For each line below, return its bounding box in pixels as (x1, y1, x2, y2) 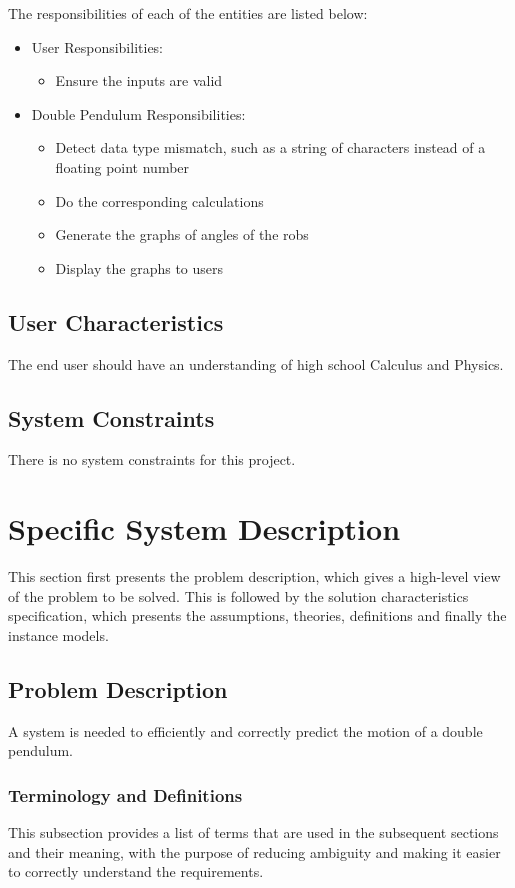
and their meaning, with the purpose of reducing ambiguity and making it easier (8, 841, 501, 862)
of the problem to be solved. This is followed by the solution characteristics (8, 585, 469, 606)
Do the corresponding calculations (55, 190, 264, 211)
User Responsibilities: (31, 36, 164, 57)
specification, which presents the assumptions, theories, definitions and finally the (8, 605, 507, 626)
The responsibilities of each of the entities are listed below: (8, 3, 368, 23)
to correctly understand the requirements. (8, 861, 264, 882)
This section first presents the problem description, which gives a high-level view (8, 566, 501, 587)
